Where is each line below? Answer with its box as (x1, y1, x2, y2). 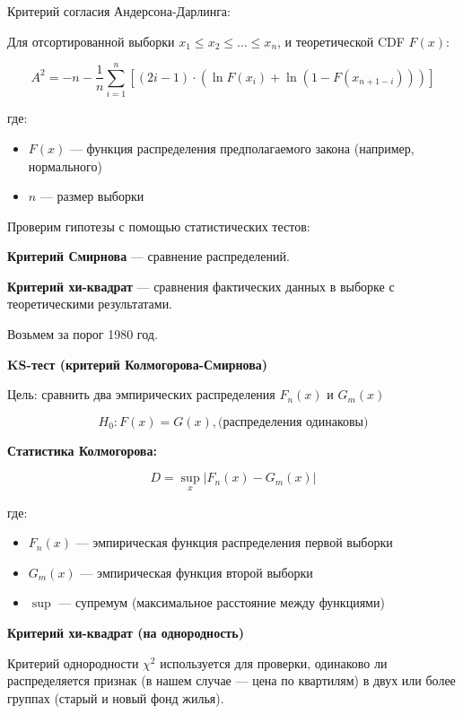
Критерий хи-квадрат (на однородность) (7, 623, 244, 642)
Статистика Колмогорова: (7, 440, 157, 459)
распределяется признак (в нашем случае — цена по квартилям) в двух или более (7, 671, 456, 690)
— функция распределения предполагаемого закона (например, (69, 138, 415, 157)
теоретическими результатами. (7, 294, 173, 313)
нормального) (28, 156, 102, 175)
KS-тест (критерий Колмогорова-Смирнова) (7, 354, 268, 373)
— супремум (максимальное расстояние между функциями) (58, 593, 385, 612)
